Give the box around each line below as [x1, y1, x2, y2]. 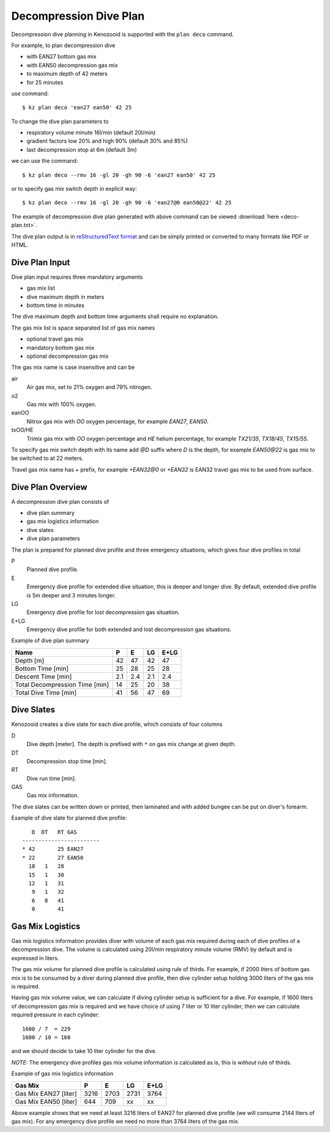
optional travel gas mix [26, 335, 84, 342]
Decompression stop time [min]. [26, 757, 108, 764]
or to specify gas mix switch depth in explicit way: [11, 185, 137, 193]
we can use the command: [11, 157, 78, 165]
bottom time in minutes [26, 301, 85, 309]
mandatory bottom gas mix [26, 344, 95, 351]
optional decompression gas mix [26, 352, 109, 360]
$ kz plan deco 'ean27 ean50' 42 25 [22, 104, 132, 111]
